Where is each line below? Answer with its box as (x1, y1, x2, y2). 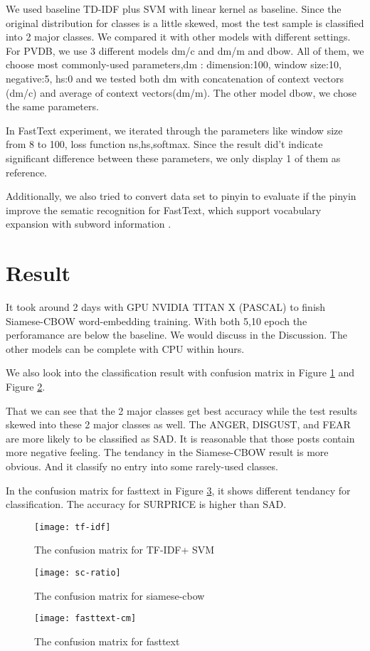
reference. (6, 164, 48, 179)
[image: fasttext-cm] (34, 613, 137, 624)
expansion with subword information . (6, 216, 171, 231)
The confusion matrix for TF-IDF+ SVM (34, 542, 215, 557)
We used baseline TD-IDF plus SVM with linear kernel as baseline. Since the (6, 1, 342, 16)
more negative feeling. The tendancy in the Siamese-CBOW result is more (6, 445, 329, 460)
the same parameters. (6, 99, 99, 114)
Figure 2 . (6, 379, 46, 393)
